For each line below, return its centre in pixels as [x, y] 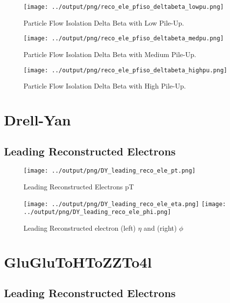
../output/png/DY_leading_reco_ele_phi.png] [97, 212]
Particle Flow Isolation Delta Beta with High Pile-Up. [105, 86]
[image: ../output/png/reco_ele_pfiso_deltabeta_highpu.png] [126, 70]
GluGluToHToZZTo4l [78, 261]
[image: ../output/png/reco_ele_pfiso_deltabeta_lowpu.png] [124, 7]
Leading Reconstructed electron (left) [80, 227]
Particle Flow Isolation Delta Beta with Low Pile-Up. [104, 22]
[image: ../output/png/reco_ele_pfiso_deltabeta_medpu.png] [124, 39]
